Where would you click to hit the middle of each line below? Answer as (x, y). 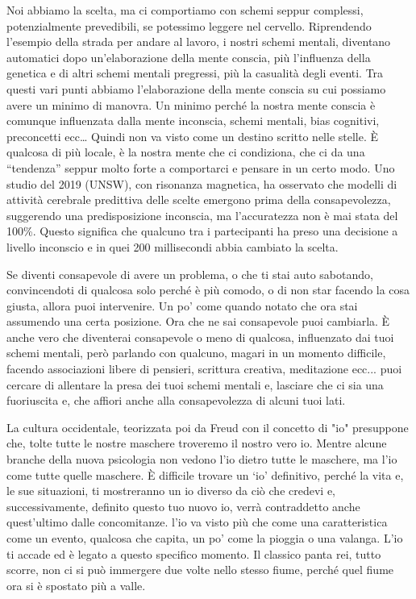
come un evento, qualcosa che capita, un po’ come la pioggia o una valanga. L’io (205, 538)
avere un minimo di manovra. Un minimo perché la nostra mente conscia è (191, 104)
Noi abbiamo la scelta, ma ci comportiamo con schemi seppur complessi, (185, 10)
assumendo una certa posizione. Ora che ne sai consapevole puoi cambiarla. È (198, 321)
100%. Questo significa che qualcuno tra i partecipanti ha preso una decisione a (202, 231)
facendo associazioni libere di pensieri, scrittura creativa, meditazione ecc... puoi (204, 369)
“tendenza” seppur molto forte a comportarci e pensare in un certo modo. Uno (201, 167)
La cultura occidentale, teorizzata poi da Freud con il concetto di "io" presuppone (208, 427)
